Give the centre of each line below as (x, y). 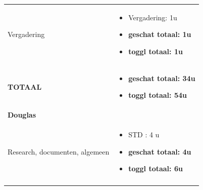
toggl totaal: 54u (158, 95)
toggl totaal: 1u (156, 51)
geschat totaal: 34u (162, 78)
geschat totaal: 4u (160, 151)
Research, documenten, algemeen (59, 151)
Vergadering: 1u (153, 17)
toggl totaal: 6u (156, 168)
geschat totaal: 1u (160, 34)
